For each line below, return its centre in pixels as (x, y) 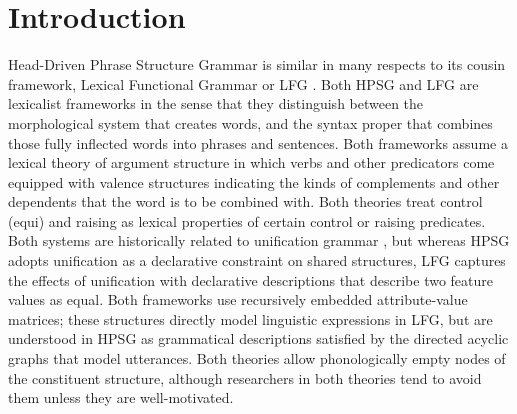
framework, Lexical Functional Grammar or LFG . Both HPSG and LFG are (243, 83)
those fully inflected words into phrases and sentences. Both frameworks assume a (258, 142)
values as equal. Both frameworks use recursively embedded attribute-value (238, 299)
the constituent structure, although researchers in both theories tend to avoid (245, 377)
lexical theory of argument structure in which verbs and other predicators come (251, 162)
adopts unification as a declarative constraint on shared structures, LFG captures (257, 260)
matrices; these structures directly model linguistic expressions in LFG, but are (250, 318)
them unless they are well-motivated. (121, 397)
